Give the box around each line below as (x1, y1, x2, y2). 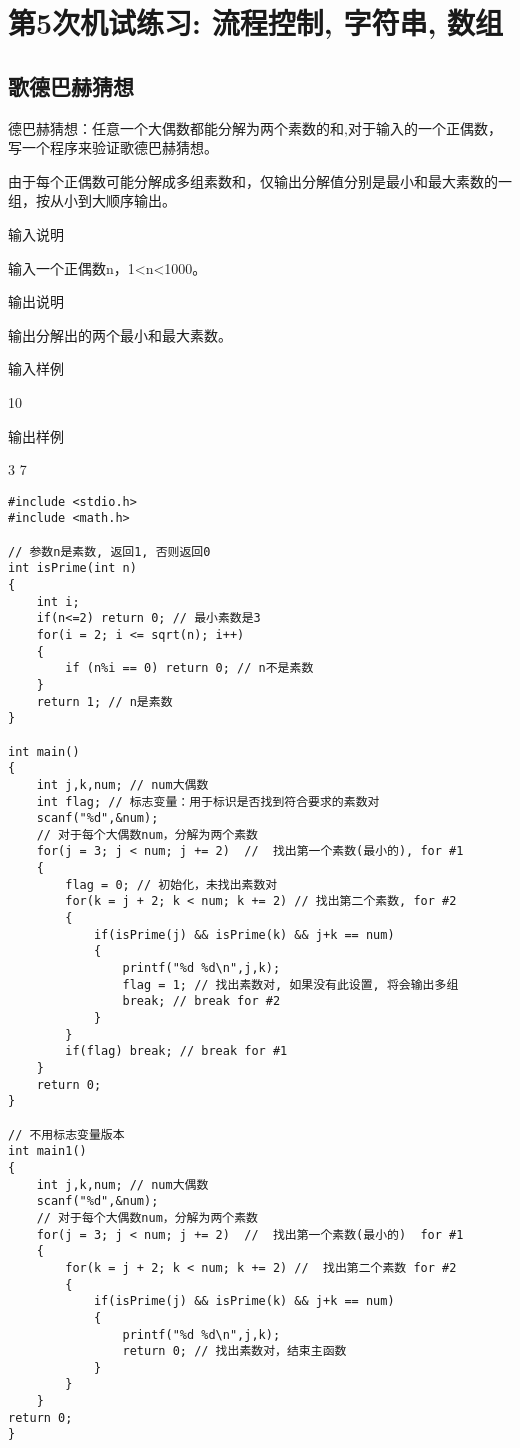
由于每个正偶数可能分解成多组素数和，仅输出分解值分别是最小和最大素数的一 (8, 170, 512, 191)
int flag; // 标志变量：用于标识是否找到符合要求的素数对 (36, 794, 380, 809)
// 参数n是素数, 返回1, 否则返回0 (8, 544, 211, 559)
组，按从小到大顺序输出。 (8, 190, 176, 211)
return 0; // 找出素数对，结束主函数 (122, 1344, 347, 1359)
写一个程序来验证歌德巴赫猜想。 (8, 137, 218, 158)
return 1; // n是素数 (36, 694, 173, 709)
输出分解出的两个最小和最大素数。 (8, 324, 232, 345)
